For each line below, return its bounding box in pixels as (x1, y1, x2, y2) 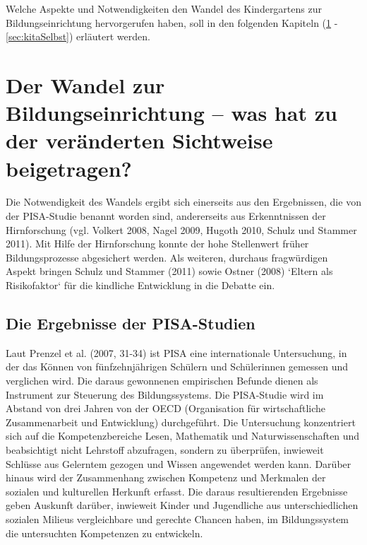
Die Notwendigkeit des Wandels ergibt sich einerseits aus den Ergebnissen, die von (6, 194, 361, 209)
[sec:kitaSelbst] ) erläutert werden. (6, 29, 150, 44)
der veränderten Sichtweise (6, 126, 273, 155)
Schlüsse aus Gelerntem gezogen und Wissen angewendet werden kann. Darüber (6, 456, 351, 471)
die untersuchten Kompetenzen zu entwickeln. (6, 525, 203, 540)
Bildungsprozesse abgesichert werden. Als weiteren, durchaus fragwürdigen (6, 250, 328, 264)
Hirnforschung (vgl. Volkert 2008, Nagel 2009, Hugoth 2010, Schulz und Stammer (6, 222, 357, 237)
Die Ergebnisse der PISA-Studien (6, 312, 255, 334)
